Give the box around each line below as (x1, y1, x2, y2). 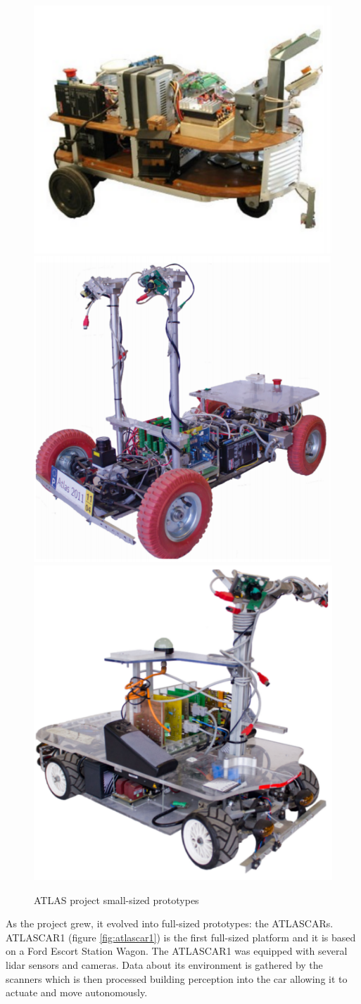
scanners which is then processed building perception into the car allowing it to (6, 971, 348, 986)
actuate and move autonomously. (6, 985, 148, 1000)
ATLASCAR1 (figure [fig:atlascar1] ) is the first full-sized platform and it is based (6, 929, 356, 944)
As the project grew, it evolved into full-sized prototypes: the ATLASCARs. (6, 916, 334, 931)
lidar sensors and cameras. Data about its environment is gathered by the (6, 958, 323, 972)
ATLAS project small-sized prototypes (34, 892, 199, 907)
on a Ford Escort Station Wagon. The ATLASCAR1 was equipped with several (6, 943, 348, 958)
